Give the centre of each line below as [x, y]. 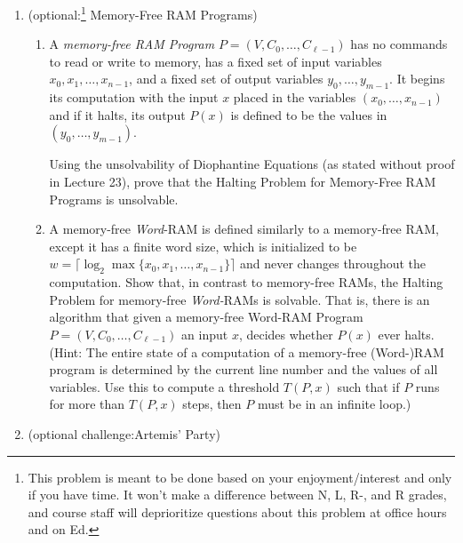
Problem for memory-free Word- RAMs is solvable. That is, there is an [239, 299]
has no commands [399, 44]
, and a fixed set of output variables [226, 79]
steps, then [212, 404]
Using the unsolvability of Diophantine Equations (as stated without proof [252, 164]
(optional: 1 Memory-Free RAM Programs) [143, 13]
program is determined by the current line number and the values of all [243, 369]
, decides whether [286, 334]
